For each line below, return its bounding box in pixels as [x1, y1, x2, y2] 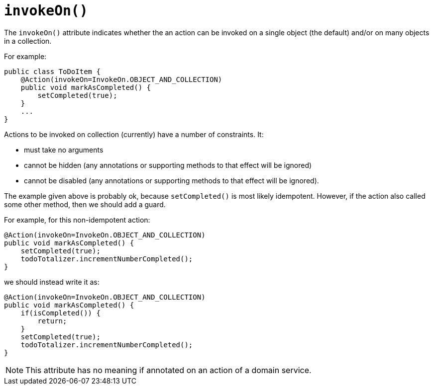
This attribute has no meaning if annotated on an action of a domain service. [25, 365, 312, 375]
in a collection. [4, 36, 52, 45]
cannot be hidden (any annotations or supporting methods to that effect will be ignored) [24, 160, 312, 169]
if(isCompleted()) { [20, 309, 101, 317]
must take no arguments [24, 145, 104, 154]
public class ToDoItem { [4, 67, 101, 76]
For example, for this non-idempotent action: [4, 215, 150, 224]
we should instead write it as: [4, 277, 100, 286]
